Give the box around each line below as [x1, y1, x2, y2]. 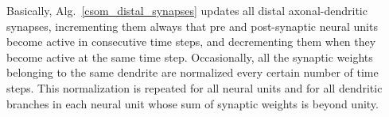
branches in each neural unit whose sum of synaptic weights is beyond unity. [6, 95, 379, 111]
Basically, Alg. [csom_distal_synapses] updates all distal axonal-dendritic [6, 2, 368, 18]
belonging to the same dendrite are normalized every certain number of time [6, 64, 379, 81]
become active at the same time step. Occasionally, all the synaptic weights [6, 48, 373, 65]
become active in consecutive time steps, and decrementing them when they [6, 33, 376, 50]
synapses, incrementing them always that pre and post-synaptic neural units [6, 17, 378, 34]
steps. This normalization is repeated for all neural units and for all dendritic [6, 79, 383, 96]
